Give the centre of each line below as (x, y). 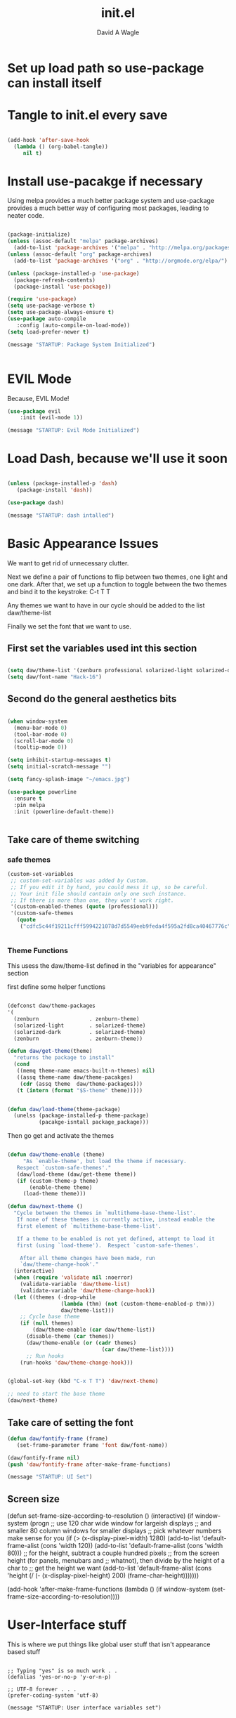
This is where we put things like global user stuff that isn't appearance (109, 1644)
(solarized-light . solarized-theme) (80, 1025)
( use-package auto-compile (47, 319)
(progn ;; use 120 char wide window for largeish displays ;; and (121, 1523)
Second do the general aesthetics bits (92, 699)
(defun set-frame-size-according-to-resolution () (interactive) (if (100, 1516)
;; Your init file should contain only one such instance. (99, 893)
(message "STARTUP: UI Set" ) (50, 1477)
